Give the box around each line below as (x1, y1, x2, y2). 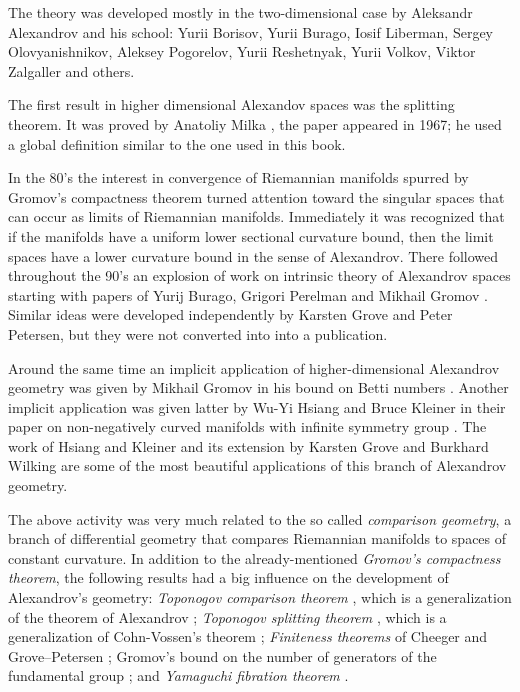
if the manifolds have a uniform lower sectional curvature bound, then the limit (8, 225, 494, 246)
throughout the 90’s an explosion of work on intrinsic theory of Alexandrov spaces (8, 265, 511, 286)
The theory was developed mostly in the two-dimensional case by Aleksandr (8, 2, 473, 22)
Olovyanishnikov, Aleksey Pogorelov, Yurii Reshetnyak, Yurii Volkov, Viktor (8, 41, 476, 62)
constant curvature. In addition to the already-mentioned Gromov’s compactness (8, 547, 501, 568)
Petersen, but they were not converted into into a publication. (8, 323, 388, 344)
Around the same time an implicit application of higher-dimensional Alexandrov (8, 357, 500, 378)
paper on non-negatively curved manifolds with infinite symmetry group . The (8, 416, 487, 437)
